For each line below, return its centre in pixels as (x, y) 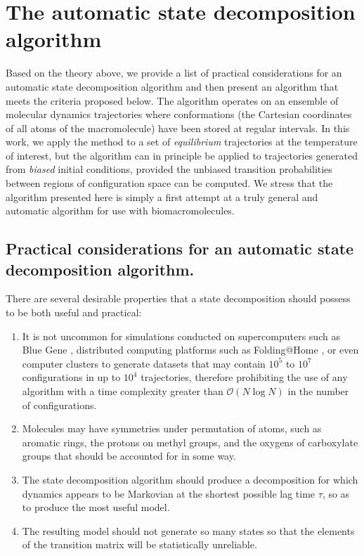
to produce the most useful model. (96, 507)
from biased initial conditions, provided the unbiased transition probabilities (169, 169)
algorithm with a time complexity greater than (123, 391)
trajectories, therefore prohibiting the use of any (244, 377)
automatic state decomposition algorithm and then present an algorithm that (172, 86)
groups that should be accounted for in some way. (129, 456)
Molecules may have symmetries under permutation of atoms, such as (172, 428)
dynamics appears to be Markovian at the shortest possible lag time (169, 493)
